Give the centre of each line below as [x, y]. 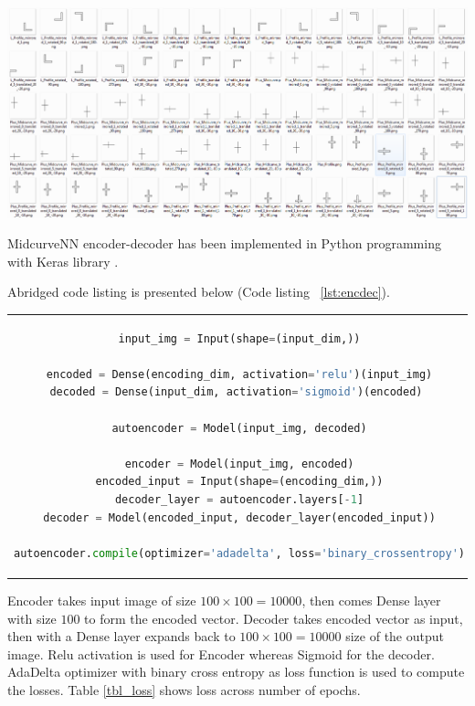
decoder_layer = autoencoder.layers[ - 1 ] [239, 500]
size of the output [395, 636]
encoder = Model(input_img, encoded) [239, 464]
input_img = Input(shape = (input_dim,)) [239, 338]
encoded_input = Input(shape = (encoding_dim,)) [239, 482]
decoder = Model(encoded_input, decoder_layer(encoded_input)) [239, 517]
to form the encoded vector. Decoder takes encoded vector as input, [274, 618]
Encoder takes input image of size [102, 600]
